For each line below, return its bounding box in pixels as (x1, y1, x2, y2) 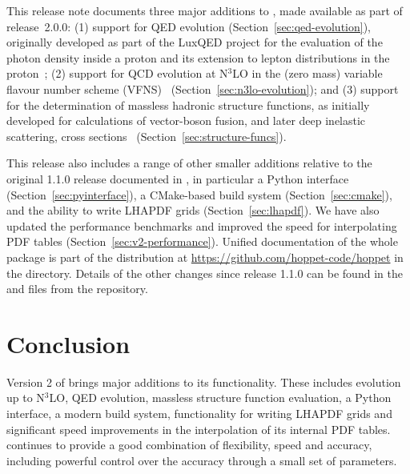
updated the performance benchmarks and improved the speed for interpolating (6, 217, 397, 234)
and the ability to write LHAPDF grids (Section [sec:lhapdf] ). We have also (6, 202, 380, 219)
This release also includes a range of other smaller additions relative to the (6, 155, 372, 171)
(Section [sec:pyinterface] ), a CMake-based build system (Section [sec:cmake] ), (6, 186, 392, 203)
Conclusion (6, 327, 131, 360)
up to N (6, 389, 45, 406)
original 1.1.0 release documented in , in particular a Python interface (6, 170, 349, 187)
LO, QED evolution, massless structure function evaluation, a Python (49, 389, 392, 406)
